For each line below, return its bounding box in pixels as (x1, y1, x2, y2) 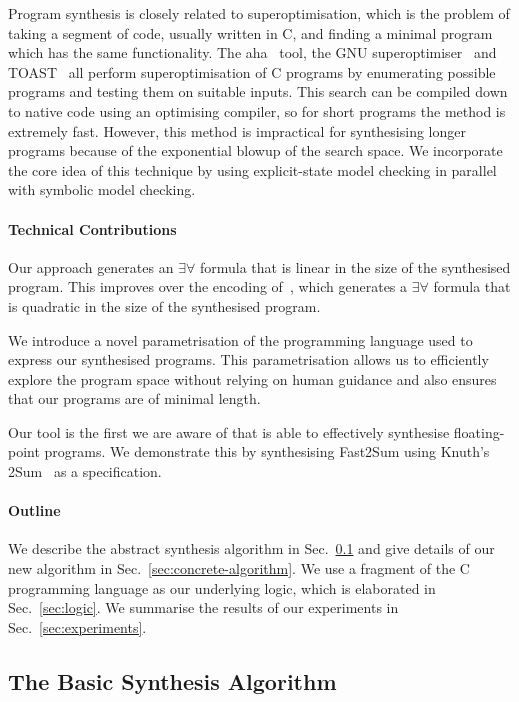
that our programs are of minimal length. (8, 388, 261, 409)
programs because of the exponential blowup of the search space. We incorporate (8, 140, 503, 161)
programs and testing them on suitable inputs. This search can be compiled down (8, 81, 508, 102)
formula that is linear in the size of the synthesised (199, 256, 511, 277)
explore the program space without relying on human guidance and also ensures (8, 368, 497, 389)
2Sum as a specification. (8, 461, 162, 482)
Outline (8, 500, 61, 521)
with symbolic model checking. (8, 179, 196, 200)
